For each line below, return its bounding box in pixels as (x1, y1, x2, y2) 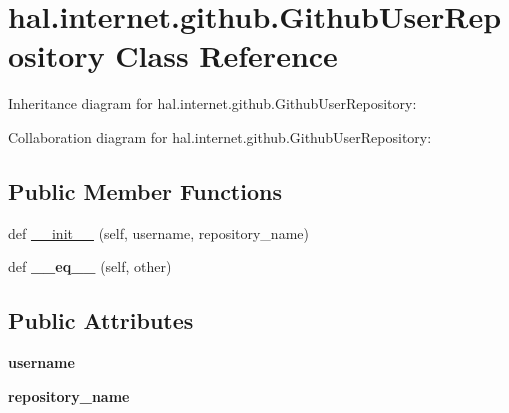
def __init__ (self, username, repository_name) (8, 222, 309, 243)
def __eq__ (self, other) (8, 256, 172, 277)
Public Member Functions (8, 175, 282, 206)
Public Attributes (8, 305, 194, 336)
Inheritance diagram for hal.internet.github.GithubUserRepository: (8, 93, 417, 114)
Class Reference (115, 35, 338, 76)
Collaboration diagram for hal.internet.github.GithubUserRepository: (8, 126, 432, 147)
